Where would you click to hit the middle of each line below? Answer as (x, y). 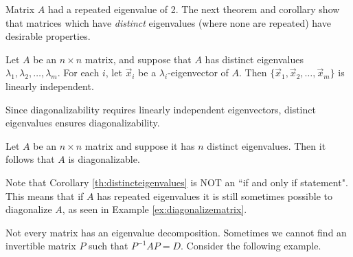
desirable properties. (48, 36)
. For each (78, 72)
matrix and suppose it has (140, 145)
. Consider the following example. (251, 246)
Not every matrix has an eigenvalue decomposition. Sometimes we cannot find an (176, 232)
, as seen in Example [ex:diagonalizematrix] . (155, 209)
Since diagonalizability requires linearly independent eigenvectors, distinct (161, 109)
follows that (30, 159)
